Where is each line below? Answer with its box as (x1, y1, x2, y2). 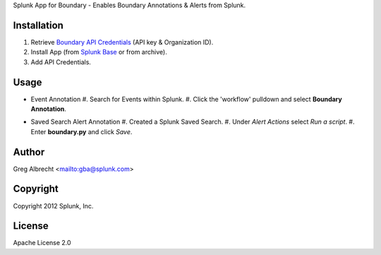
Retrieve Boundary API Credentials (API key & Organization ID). (30, 37, 214, 46)
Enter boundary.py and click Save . (30, 127, 133, 136)
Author (13, 146, 45, 158)
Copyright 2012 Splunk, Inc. (13, 201, 94, 210)
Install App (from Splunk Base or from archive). (30, 48, 167, 57)
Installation (13, 19, 64, 31)
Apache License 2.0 (13, 239, 71, 247)
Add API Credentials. (30, 57, 92, 66)
